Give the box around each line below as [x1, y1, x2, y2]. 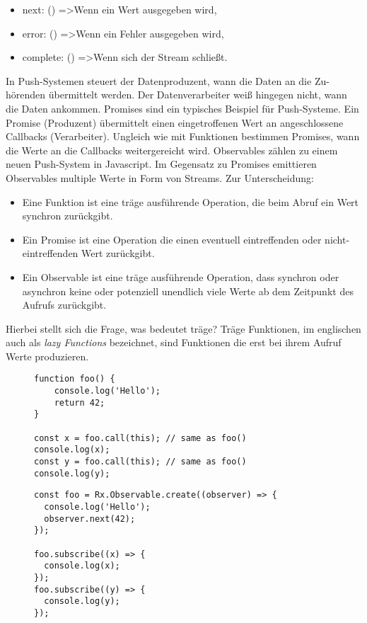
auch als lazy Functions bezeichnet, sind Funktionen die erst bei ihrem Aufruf [6, 335, 342, 350]
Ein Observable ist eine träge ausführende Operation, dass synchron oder [22, 269, 339, 284]
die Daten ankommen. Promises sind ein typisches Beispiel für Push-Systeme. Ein [6, 101, 359, 115]
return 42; [54, 397, 105, 408]
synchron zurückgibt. [22, 208, 113, 223]
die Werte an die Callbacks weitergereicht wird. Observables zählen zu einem [6, 142, 338, 157]
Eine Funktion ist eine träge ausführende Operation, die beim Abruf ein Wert [22, 194, 359, 209]
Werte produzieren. [6, 348, 89, 363]
